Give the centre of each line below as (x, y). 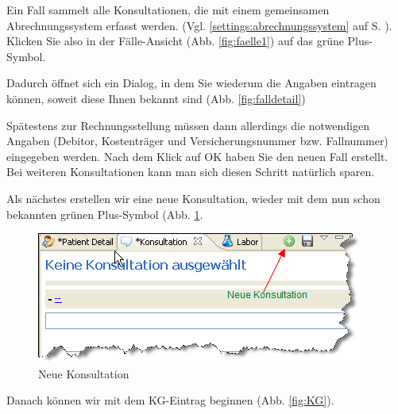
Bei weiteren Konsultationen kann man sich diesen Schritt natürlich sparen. (191, 172)
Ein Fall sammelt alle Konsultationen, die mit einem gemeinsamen (168, 10)
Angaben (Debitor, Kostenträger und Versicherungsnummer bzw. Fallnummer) (197, 141)
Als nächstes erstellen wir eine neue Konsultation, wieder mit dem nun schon (193, 198)
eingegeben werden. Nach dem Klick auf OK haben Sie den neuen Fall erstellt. (197, 156)
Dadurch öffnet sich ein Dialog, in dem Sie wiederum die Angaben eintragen (191, 83)
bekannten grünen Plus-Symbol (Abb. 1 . (105, 214)
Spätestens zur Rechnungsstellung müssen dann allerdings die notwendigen (188, 125)
